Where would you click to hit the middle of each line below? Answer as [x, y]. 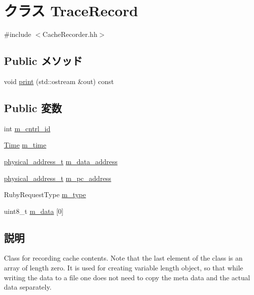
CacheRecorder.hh [70, 34]
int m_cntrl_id [27, 128]
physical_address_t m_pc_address [58, 178]
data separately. [28, 287]
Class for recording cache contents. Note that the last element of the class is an [123, 258]
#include [18, 34]
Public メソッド [43, 61]
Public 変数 [33, 107]
